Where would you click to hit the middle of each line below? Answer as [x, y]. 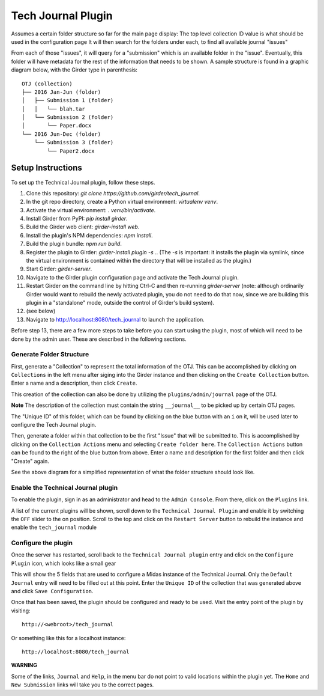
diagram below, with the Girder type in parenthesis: [74, 70]
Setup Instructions [46, 168]
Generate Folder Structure [50, 355]
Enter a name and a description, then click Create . [74, 383]
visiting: [21, 611]
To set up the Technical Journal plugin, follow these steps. [83, 182]
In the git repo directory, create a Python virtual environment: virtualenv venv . [122, 202]
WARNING [24, 665]
